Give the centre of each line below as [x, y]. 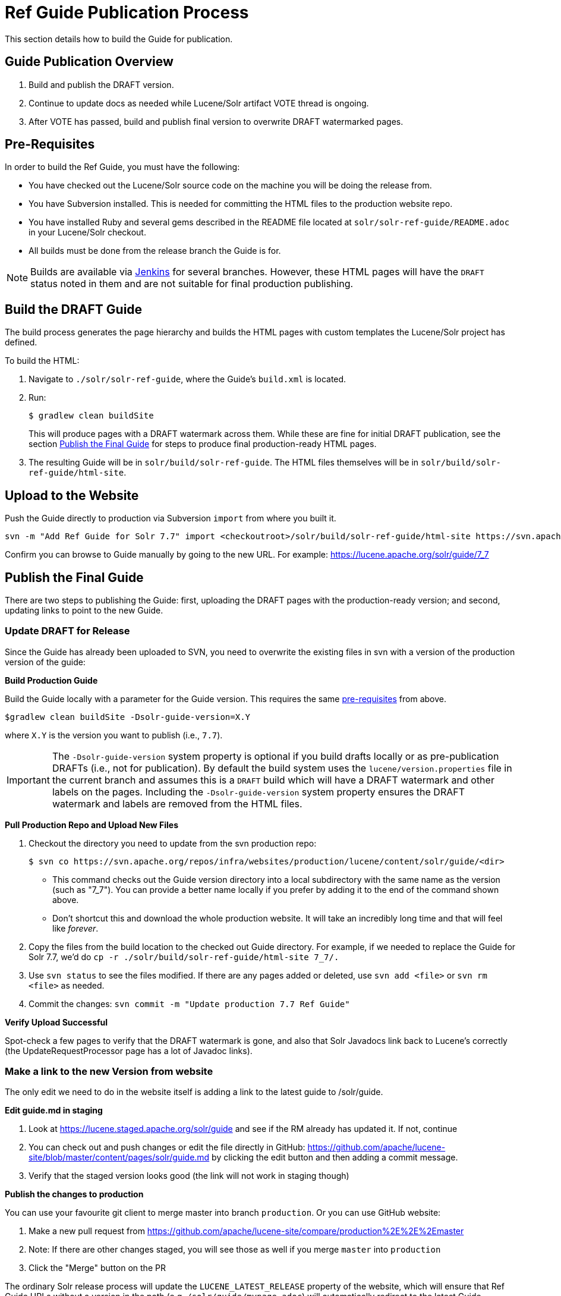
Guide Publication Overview [89, 62]
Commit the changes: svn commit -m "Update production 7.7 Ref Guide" [189, 1004]
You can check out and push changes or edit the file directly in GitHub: [167, 1147]
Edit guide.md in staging [54, 1111]
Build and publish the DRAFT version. [101, 84]
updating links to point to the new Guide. [84, 610]
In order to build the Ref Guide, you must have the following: [122, 167]
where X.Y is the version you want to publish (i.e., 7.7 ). [114, 735]
